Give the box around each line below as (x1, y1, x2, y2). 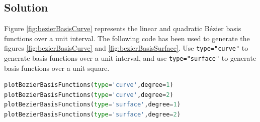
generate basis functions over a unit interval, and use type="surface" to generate (4, 53, 256, 63)
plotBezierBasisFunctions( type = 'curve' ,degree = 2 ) (4, 91, 174, 98)
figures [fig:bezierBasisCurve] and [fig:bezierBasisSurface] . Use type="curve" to (4, 43, 248, 53)
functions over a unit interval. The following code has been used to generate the (4, 33, 250, 43)
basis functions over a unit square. (4, 62, 110, 73)
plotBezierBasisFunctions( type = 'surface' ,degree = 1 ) (4, 101, 181, 108)
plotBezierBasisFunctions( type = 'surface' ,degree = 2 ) (4, 111, 181, 118)
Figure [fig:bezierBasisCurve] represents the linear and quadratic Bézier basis (4, 23, 241, 34)
